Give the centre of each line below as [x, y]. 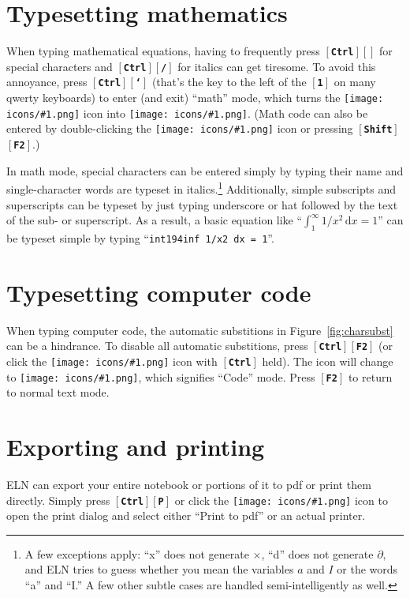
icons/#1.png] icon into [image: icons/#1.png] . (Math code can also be [187, 113]
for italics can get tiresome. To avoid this [277, 66]
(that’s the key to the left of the [229, 82]
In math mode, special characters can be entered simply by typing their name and [205, 170]
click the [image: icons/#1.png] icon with [112, 361]
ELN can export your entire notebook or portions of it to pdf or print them [189, 485]
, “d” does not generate [317, 553]
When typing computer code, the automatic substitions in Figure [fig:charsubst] [200, 330]
